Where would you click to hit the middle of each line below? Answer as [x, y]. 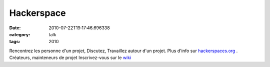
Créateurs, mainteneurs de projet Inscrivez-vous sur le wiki [70, 58]
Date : [15, 28]
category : [20, 34]
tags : [15, 42]
